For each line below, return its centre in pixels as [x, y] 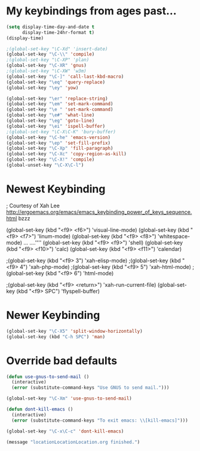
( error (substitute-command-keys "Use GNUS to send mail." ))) [90, 388]
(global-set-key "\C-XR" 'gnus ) [46, 66]
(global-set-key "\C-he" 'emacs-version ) [59, 137]
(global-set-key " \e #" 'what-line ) [50, 115]
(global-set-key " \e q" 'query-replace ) [56, 82]
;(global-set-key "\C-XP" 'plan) [48, 60]
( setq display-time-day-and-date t [50, 27]
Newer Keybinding [53, 315]
